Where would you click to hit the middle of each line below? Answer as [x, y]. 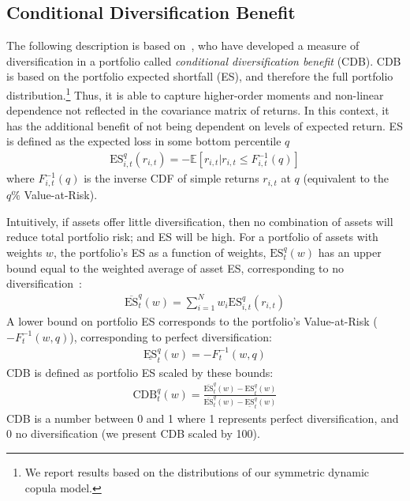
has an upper [350, 252]
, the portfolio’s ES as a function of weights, [160, 252]
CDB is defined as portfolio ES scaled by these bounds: [140, 372]
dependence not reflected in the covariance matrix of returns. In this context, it [198, 110]
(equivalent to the [346, 178]
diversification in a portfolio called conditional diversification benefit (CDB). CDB [204, 60]
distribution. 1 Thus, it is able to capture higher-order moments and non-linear [195, 93]
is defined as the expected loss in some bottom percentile [144, 141]
